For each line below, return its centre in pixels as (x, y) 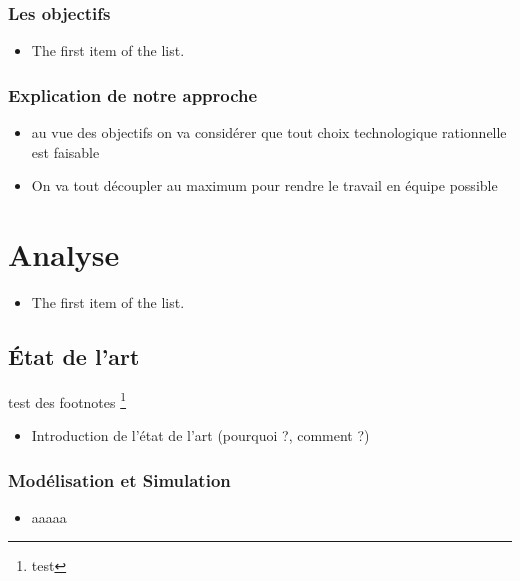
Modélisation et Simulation (119, 479)
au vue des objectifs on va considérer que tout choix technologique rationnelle (269, 132)
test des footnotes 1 (67, 400)
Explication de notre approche (133, 94)
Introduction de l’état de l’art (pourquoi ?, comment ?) (200, 434)
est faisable (65, 151)
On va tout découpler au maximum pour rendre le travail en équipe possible (264, 185)
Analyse (64, 254)
